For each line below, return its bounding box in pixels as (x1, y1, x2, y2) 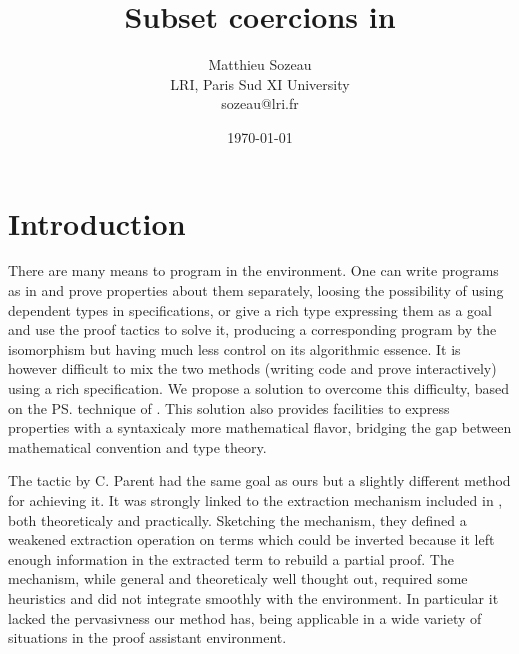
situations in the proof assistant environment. (8, 627, 287, 648)
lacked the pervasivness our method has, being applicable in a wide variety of (8, 607, 482, 628)
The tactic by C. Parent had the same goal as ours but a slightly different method (8, 470, 511, 491)
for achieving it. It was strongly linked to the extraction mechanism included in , (8, 489, 503, 510)
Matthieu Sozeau (208, 54, 312, 75)
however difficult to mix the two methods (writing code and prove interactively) (8, 358, 497, 379)
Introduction (8, 202, 186, 243)
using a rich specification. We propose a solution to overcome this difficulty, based (8, 378, 510, 398)
